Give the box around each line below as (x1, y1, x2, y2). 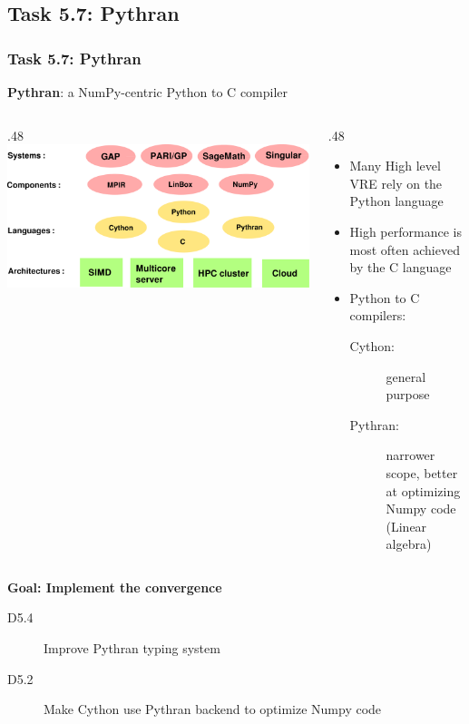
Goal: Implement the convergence (7, 577, 222, 596)
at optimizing (386, 481, 461, 500)
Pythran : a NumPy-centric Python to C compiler (7, 83, 288, 101)
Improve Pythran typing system (44, 639, 220, 658)
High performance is (349, 221, 462, 240)
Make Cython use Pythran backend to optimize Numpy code (44, 700, 382, 719)
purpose (386, 385, 430, 404)
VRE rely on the (349, 173, 443, 192)
